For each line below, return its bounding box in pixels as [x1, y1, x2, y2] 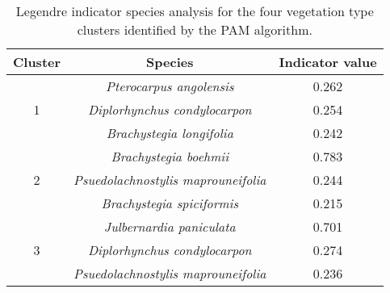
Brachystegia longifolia [106, 123, 233, 142]
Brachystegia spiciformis [101, 194, 239, 212]
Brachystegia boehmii [111, 147, 229, 165]
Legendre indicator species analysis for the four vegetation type [15, 2, 374, 20]
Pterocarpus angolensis [106, 77, 234, 95]
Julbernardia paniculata [103, 217, 236, 236]
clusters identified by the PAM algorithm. [77, 20, 312, 39]
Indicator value [279, 52, 377, 71]
